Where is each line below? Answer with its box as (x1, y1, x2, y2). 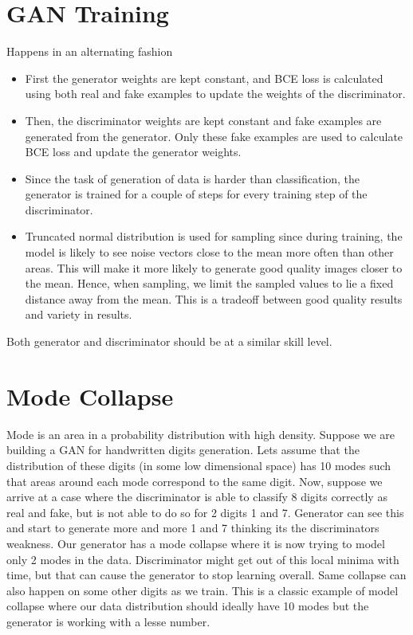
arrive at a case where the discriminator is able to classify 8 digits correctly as (6, 488, 387, 505)
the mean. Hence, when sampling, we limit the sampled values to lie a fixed (25, 275, 394, 292)
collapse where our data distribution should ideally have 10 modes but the (6, 598, 369, 614)
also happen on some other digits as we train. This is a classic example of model (6, 582, 399, 598)
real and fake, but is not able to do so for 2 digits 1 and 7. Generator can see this (6, 504, 404, 520)
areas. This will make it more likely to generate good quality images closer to (25, 259, 403, 276)
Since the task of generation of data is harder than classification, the (25, 170, 360, 186)
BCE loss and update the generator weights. (25, 143, 242, 160)
